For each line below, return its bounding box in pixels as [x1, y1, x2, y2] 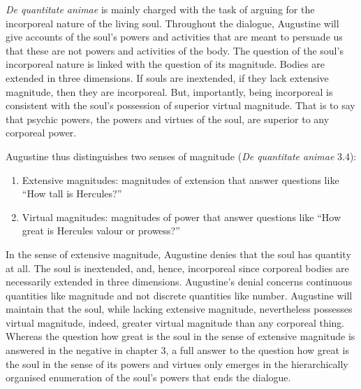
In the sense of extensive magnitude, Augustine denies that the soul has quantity [6, 246, 351, 261]
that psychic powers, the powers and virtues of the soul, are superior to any [6, 111, 330, 126]
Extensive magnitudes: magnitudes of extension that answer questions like [22, 172, 339, 187]
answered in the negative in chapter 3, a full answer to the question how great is [6, 343, 349, 358]
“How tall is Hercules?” [22, 186, 122, 201]
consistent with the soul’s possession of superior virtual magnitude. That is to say [6, 98, 355, 113]
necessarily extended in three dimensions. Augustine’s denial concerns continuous [6, 274, 353, 289]
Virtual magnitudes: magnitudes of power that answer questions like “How [22, 209, 341, 224]
